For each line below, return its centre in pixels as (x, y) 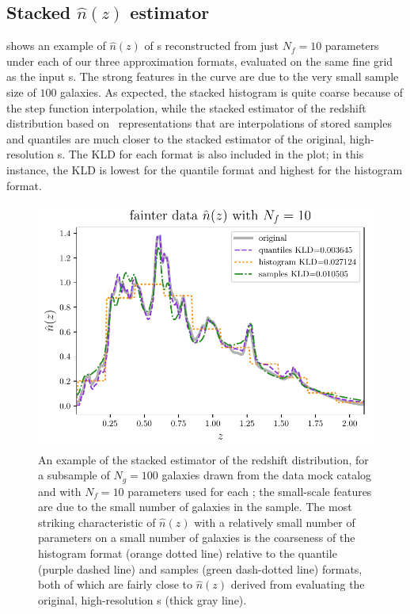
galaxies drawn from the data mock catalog (267, 475)
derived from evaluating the (298, 584)
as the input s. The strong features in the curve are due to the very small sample (203, 76)
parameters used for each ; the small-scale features (250, 491)
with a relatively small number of (275, 522)
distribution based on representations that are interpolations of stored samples (199, 123)
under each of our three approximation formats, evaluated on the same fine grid (200, 61)
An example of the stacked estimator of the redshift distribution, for (203, 459)
